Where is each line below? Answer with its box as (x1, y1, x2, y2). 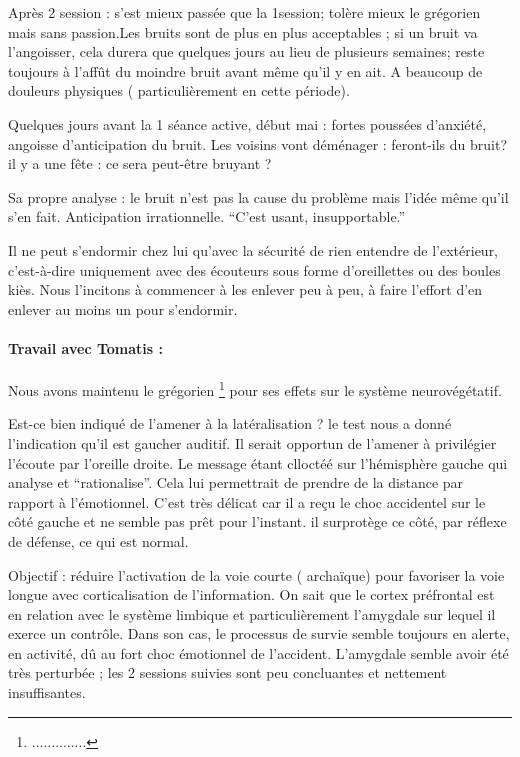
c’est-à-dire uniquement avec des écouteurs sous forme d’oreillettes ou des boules (8, 259, 501, 280)
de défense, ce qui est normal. (8, 530, 189, 551)
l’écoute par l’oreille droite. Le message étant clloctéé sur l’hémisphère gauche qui (8, 452, 508, 473)
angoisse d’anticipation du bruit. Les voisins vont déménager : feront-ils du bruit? (8, 133, 508, 154)
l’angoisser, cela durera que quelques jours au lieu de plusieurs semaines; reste (8, 41, 485, 62)
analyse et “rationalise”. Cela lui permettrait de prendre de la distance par (8, 472, 464, 493)
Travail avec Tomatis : (8, 337, 163, 358)
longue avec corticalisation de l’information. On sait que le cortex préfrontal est (8, 584, 495, 605)
